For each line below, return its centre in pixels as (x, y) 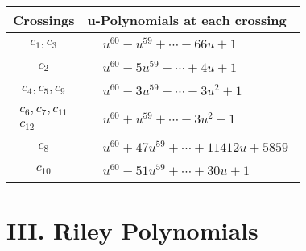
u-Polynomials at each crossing (187, 20)
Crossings (44, 20)
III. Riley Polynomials (132, 230)
